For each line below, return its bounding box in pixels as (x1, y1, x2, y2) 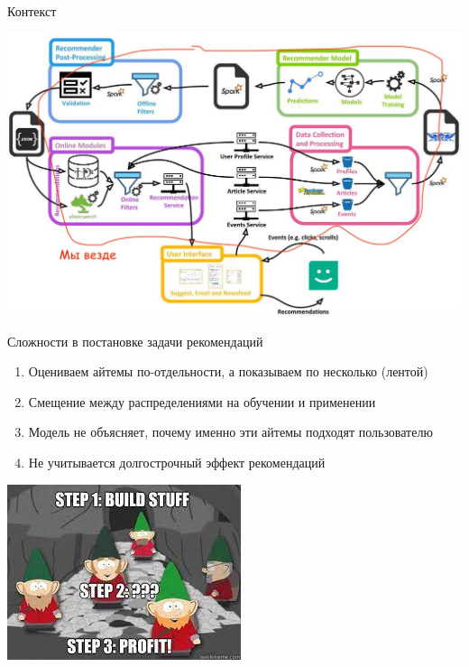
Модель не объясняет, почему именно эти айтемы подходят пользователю (28, 422, 433, 441)
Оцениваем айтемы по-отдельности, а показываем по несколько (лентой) (28, 362, 428, 381)
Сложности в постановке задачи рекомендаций (7, 331, 263, 350)
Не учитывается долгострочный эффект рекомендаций (28, 453, 326, 472)
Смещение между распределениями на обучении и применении (28, 392, 376, 411)
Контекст (7, 2, 57, 20)
